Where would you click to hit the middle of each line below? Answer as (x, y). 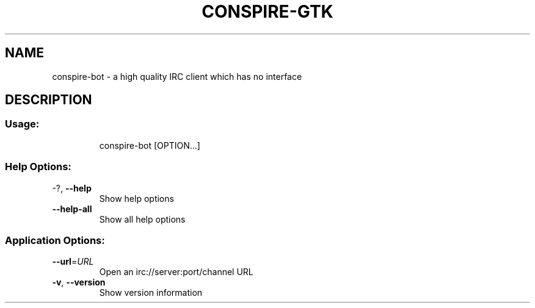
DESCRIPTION (49, 100)
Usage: (22, 124)
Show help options (136, 198)
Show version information (151, 293)
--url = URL (73, 262)
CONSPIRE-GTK (267, 12)
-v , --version (79, 282)
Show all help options (142, 219)
